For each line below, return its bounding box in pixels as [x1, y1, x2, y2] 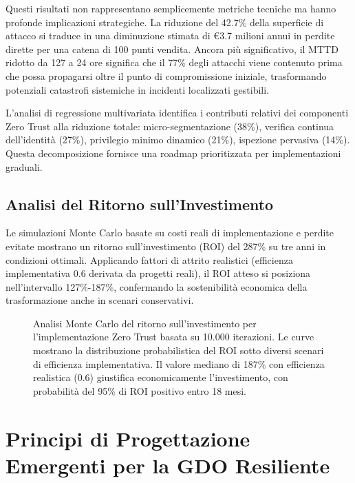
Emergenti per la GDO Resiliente [6, 451, 330, 479]
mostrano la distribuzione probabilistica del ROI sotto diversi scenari [33, 343, 324, 358]
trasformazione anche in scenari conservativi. [6, 293, 194, 307]
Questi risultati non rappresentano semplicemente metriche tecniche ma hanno [6, 1, 336, 15]
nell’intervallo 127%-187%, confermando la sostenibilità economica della [6, 279, 308, 294]
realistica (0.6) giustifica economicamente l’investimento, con [33, 370, 288, 384]
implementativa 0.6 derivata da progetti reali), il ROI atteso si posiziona [6, 266, 311, 280]
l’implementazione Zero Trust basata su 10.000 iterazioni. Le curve [33, 329, 314, 344]
